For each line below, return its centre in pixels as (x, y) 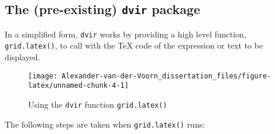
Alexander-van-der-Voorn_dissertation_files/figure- (166, 76)
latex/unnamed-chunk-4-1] (78, 86)
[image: (43, 76)
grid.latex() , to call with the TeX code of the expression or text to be (134, 45)
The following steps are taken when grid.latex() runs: (105, 124)
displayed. (23, 57)
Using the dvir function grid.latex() (98, 104)
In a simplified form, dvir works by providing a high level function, (126, 34)
